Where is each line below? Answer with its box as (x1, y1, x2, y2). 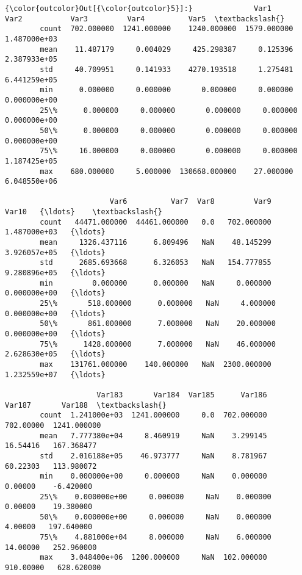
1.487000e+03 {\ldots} (5, 228, 106, 237)
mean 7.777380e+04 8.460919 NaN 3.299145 (40, 431, 267, 440)
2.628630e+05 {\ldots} (5, 350, 106, 359)
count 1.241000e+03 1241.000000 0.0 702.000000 (40, 411, 267, 420)
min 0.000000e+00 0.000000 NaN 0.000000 (40, 472, 267, 481)
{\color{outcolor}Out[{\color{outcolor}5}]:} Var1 (5, 4, 271, 13)
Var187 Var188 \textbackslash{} (5, 400, 167, 410)
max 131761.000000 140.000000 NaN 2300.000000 (40, 360, 271, 369)
